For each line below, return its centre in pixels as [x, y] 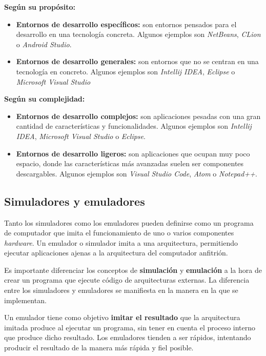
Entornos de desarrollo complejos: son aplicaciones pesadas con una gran [138, 116]
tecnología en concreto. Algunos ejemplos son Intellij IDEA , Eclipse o [126, 71]
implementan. [25, 300]
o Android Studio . [44, 44]
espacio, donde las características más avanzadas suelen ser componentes [130, 163]
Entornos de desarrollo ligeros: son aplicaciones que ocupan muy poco [133, 153]
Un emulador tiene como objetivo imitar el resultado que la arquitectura [122, 317]
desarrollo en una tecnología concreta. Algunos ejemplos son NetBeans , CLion [138, 34]
